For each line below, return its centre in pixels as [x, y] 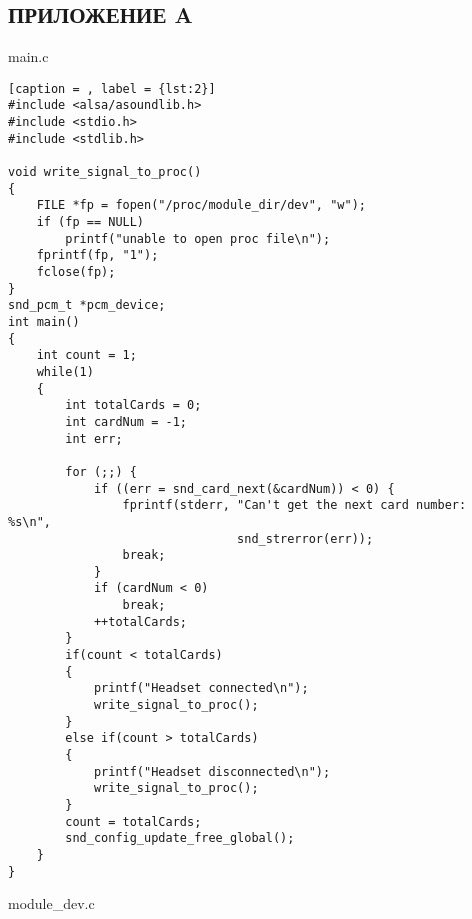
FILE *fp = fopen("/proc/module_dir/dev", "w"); [201, 205]
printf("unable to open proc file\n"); [198, 238]
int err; [94, 438]
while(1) [65, 371]
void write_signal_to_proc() [105, 172]
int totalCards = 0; [133, 405]
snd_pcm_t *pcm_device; [87, 305]
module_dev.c [51, 903]
